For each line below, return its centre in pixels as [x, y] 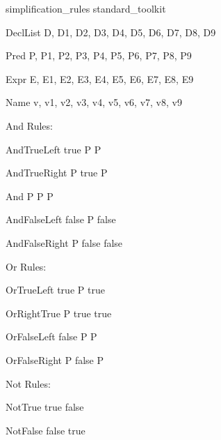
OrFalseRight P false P [55, 359]
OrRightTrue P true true [59, 313]
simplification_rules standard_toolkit [86, 8]
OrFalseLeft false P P [51, 336]
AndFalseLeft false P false [61, 219]
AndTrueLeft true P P [54, 149]
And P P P [30, 196]
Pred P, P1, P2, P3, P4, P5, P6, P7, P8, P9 [99, 55]
